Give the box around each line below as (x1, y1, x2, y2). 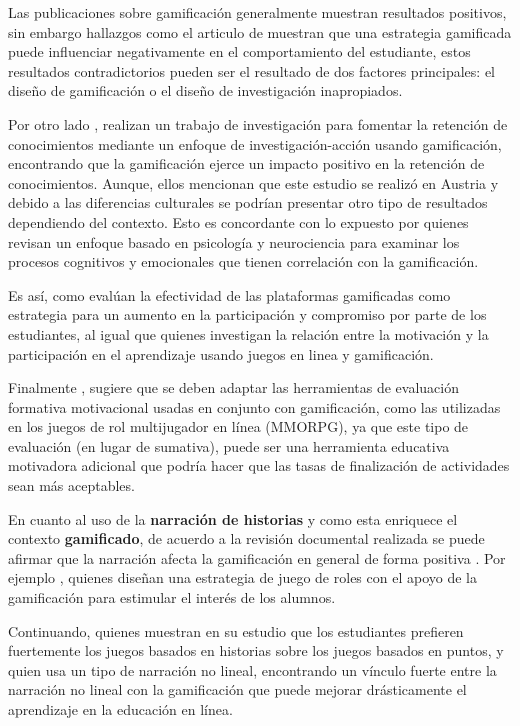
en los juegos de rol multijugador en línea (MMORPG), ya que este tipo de (8, 416, 469, 437)
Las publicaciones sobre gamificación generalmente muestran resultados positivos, (8, 2, 507, 22)
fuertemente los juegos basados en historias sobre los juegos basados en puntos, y (8, 640, 504, 661)
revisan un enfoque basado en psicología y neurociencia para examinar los (8, 231, 460, 252)
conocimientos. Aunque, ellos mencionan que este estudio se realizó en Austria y (8, 172, 499, 193)
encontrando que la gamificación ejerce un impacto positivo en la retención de (8, 153, 485, 174)
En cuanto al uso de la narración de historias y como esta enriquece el (8, 508, 458, 529)
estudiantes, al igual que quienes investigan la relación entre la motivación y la (8, 323, 489, 344)
